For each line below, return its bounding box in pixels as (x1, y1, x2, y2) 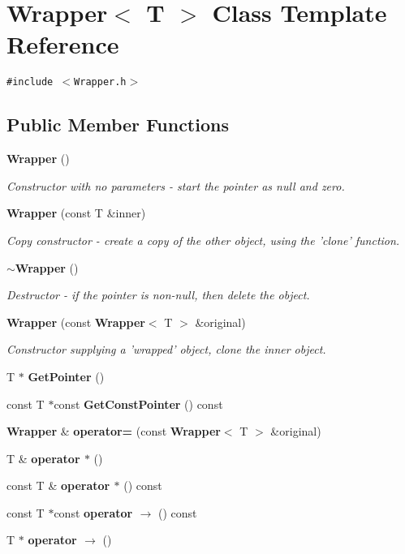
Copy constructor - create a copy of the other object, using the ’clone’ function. (6, 231, 400, 248)
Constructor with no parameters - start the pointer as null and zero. (6, 177, 345, 194)
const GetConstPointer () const (54, 395, 223, 412)
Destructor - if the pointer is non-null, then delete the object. (6, 286, 310, 303)
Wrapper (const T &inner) (6, 204, 146, 221)
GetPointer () (28, 367, 105, 384)
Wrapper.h (74, 76, 127, 88)
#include (6, 76, 54, 88)
